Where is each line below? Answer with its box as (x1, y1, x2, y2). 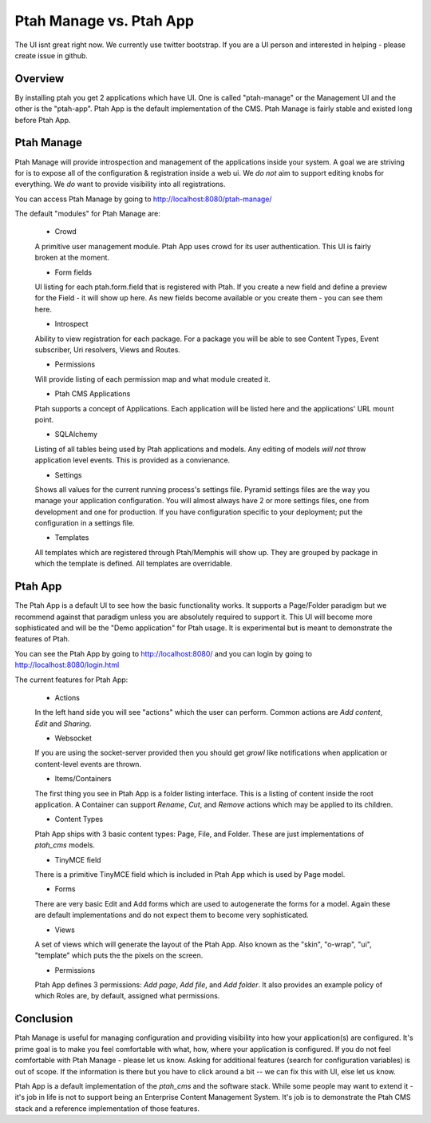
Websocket (54, 733, 92, 743)
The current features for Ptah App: (14, 675, 129, 685)
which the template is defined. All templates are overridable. (34, 559, 233, 569)
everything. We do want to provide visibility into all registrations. (14, 180, 226, 189)
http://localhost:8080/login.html (14, 660, 120, 670)
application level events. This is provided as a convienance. (34, 455, 231, 465)
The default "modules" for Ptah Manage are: (14, 208, 161, 219)
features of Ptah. (14, 634, 70, 644)
